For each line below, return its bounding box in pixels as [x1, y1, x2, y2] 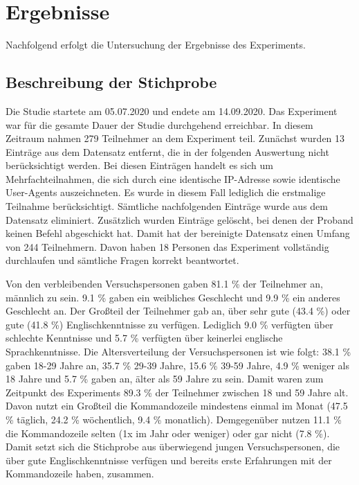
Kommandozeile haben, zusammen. [6, 466, 154, 481]
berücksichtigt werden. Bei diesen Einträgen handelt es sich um [6, 158, 273, 173]
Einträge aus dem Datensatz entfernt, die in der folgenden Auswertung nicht [6, 144, 329, 159]
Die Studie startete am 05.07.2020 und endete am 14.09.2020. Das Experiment [6, 103, 338, 118]
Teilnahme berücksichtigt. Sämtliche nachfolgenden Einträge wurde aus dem [6, 199, 328, 213]
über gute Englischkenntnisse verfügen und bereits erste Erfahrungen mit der [6, 452, 332, 467]
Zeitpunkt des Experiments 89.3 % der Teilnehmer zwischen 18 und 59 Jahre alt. [6, 385, 349, 399]
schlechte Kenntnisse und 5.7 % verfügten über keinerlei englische [6, 330, 283, 345]
